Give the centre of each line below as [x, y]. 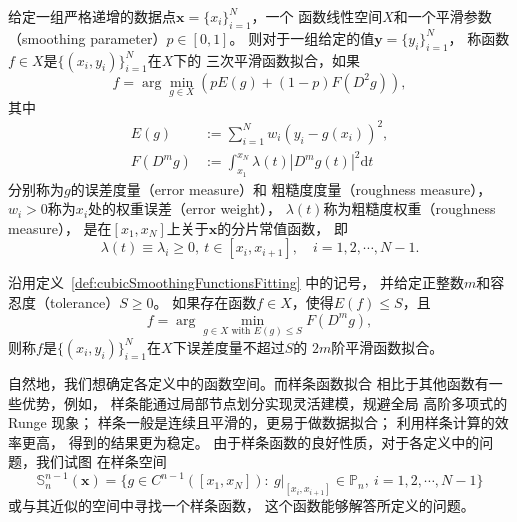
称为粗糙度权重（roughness [409, 208]
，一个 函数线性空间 [317, 16]
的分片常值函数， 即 [282, 227]
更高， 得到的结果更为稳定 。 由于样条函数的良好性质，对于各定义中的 [250, 441]
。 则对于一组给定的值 [302, 37]
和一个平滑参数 [442, 16]
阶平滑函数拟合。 [387, 346]
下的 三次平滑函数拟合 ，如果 [266, 59]
